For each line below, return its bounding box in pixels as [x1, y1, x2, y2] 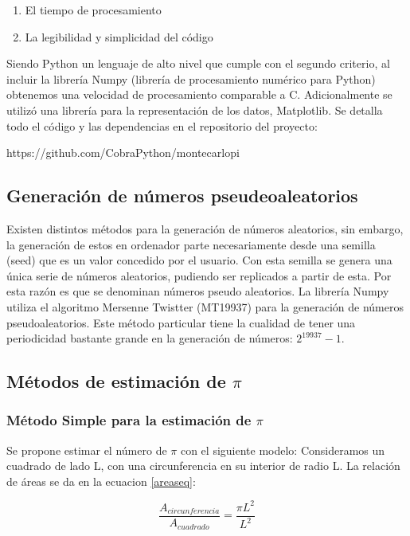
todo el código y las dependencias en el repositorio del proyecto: [6, 117, 318, 134]
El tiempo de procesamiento [25, 2, 162, 18]
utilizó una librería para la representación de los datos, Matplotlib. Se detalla [6, 101, 383, 118]
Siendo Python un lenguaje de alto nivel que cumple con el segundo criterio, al [6, 55, 390, 72]
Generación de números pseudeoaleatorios [6, 183, 358, 208]
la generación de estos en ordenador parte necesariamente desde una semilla [6, 236, 376, 252]
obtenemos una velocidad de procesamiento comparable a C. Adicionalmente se [6, 86, 392, 103]
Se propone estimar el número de [6, 441, 167, 458]
